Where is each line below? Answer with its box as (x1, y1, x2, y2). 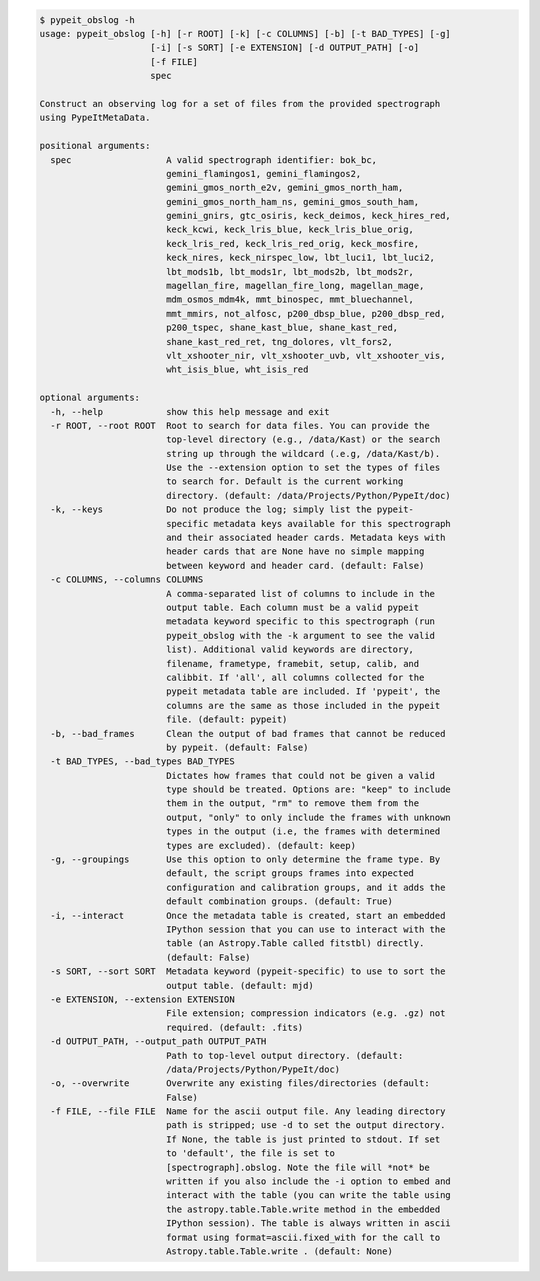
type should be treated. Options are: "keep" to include (165, 784, 452, 795)
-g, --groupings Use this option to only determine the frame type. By (50, 854, 441, 865)
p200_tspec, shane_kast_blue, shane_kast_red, (165, 322, 399, 334)
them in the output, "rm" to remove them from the (165, 798, 420, 809)
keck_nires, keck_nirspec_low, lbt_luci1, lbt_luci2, (165, 252, 435, 264)
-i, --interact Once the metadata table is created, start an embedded (50, 910, 446, 921)
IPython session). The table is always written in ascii (165, 1218, 452, 1229)
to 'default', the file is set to (165, 1148, 335, 1159)
